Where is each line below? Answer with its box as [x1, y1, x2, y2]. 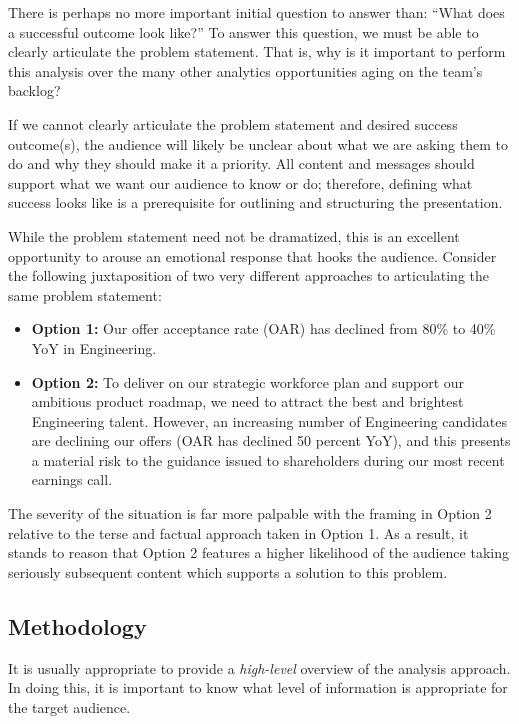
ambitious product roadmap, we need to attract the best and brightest [31, 391, 464, 412]
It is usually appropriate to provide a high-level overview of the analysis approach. [8, 657, 511, 678]
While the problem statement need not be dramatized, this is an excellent [8, 225, 460, 246]
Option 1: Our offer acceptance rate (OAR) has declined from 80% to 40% [31, 318, 496, 339]
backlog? [8, 80, 61, 101]
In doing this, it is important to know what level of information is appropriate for [8, 677, 508, 698]
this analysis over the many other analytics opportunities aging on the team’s [8, 60, 483, 81]
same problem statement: [8, 284, 162, 305]
